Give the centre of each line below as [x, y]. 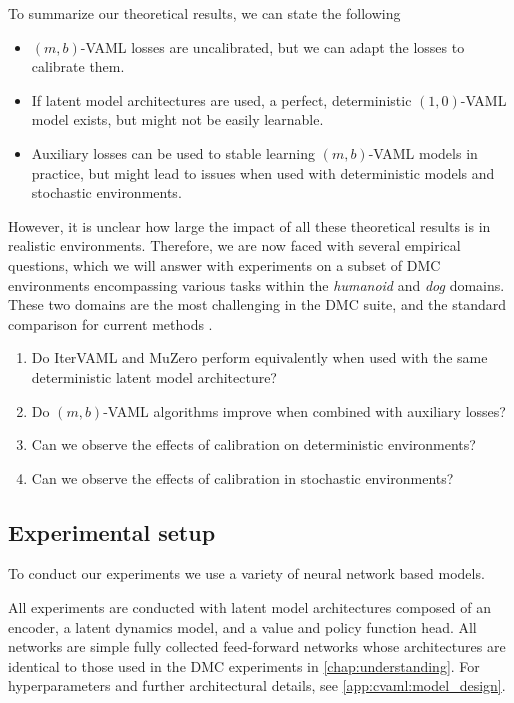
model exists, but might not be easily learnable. [177, 119]
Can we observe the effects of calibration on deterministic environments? [253, 444]
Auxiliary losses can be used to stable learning [173, 152]
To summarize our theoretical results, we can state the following [204, 13]
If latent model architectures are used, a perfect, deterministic [221, 99]
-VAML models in [423, 152]
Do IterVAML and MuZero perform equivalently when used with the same [259, 357]
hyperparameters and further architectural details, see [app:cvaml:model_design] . [257, 685]
